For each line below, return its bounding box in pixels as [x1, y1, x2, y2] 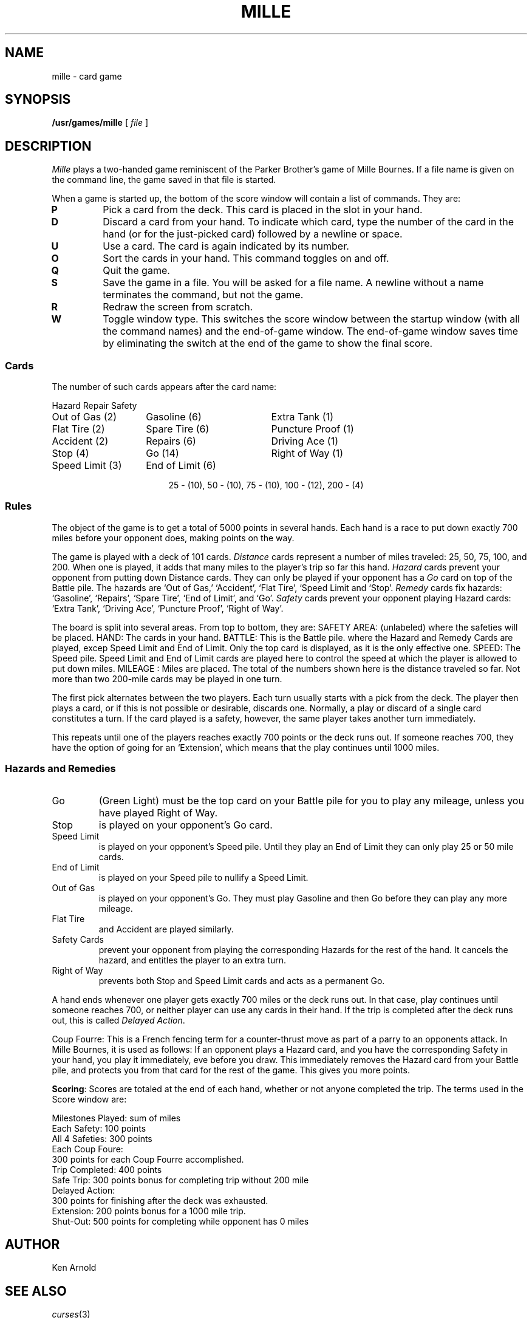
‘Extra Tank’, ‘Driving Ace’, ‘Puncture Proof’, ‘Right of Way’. [52, 603, 284, 614]
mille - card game [52, 70, 122, 81]
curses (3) [52, 1309, 90, 1320]
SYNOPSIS [5, 92, 71, 108]
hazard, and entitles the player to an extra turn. [98, 954, 287, 965]
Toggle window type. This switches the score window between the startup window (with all [103, 313, 520, 326]
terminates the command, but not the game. [103, 289, 304, 301]
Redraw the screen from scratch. [103, 301, 253, 313]
